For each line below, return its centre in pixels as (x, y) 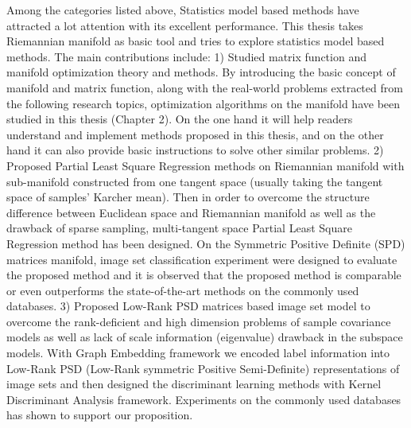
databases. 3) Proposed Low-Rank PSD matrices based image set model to (188, 306)
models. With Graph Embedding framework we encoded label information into (198, 353)
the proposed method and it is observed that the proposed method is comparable (204, 275)
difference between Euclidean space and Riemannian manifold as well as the (191, 212)
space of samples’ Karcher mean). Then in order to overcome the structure (188, 197)
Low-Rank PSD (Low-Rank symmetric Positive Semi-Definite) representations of (203, 368)
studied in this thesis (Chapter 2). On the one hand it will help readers (180, 119)
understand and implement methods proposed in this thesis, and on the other (195, 134)
